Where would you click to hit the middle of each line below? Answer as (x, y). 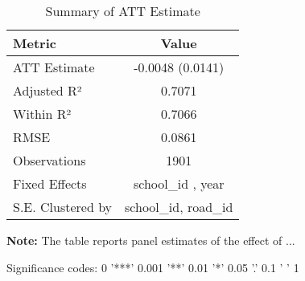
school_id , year (179, 183)
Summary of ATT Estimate (123, 11)
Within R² (42, 114)
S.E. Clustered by (63, 207)
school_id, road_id (179, 207)
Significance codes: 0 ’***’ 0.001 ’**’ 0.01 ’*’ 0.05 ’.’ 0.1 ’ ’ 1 (153, 267)
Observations (49, 160)
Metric (35, 43)
